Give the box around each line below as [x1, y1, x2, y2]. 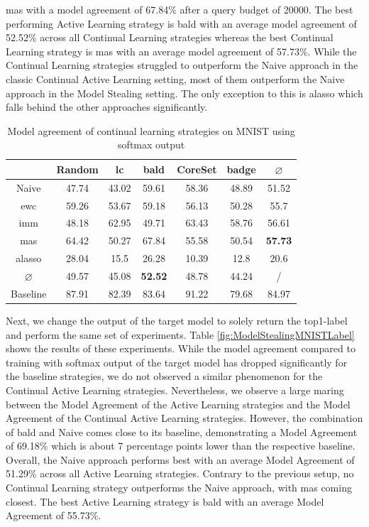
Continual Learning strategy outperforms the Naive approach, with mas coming [6, 480, 352, 495]
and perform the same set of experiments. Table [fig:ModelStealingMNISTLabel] [6, 327, 355, 342]
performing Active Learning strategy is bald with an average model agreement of [6, 16, 357, 31]
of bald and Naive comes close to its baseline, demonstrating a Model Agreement [6, 424, 358, 439]
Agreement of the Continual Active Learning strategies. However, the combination [6, 411, 363, 425]
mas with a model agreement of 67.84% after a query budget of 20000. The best [6, 2, 353, 16]
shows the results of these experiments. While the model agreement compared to [6, 341, 356, 356]
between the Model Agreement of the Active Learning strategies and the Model [6, 396, 351, 411]
